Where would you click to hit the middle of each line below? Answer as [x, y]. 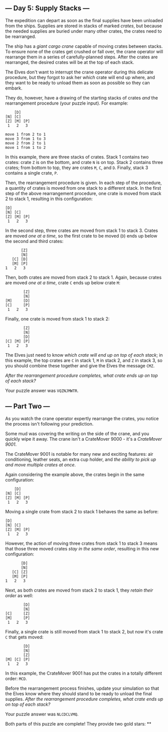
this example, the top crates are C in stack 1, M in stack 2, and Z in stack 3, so [84, 360]
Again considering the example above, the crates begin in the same [75, 474]
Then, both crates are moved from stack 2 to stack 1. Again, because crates [83, 277]
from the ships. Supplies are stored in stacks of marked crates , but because [83, 26]
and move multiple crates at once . [41, 464]
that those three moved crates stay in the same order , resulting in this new [82, 548]
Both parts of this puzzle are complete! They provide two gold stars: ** [78, 723]
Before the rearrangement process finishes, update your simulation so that [82, 688]
